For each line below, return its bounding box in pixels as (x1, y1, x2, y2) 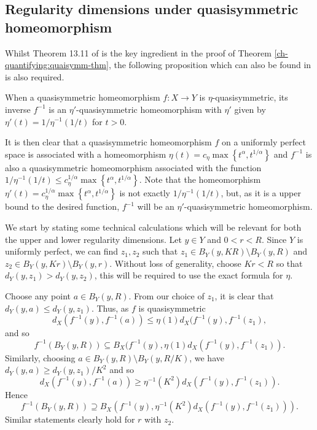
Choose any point (5, 289, 71, 302)
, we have (189, 351, 224, 364)
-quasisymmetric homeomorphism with (76, 102, 222, 115)
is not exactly (119, 186, 170, 199)
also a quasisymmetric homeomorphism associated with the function (5, 161, 262, 174)
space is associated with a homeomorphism (5, 147, 166, 160)
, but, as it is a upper (221, 186, 301, 199)
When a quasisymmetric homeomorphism (5, 91, 160, 104)
